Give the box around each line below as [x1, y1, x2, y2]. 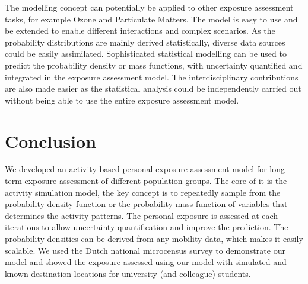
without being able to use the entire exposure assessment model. [5, 93, 239, 106]
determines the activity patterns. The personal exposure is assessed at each [5, 209, 278, 221]
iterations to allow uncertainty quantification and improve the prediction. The [5, 221, 288, 233]
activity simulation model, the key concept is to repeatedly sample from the [5, 186, 281, 198]
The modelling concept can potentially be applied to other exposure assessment [5, 1, 294, 13]
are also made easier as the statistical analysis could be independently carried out [5, 82, 301, 95]
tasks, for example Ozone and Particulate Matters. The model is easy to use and [5, 12, 298, 25]
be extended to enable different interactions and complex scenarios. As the [5, 24, 275, 37]
